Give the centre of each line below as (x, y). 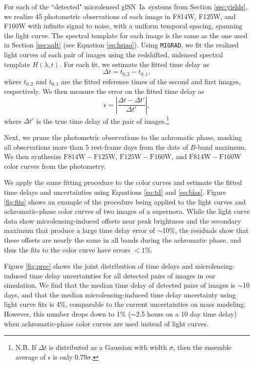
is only (63, 356)
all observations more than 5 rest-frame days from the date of (96, 147)
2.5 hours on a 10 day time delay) (186, 314)
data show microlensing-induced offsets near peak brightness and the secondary (123, 220)
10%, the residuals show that (205, 230)
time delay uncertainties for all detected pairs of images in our (123, 275)
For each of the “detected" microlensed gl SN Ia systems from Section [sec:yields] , (126, 6)
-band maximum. (221, 147)
